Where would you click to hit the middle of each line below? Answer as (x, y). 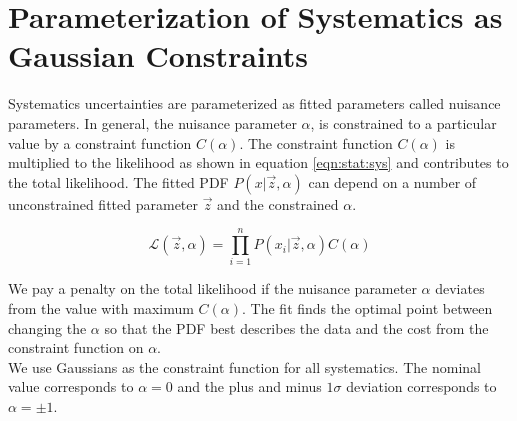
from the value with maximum (101, 308)
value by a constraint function (100, 142)
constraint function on (76, 347)
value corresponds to (71, 386)
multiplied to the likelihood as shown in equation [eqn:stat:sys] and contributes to (258, 162)
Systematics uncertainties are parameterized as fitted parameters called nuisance (254, 103)
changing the (47, 327)
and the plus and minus (249, 386)
